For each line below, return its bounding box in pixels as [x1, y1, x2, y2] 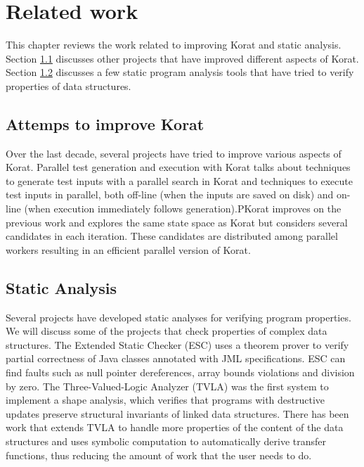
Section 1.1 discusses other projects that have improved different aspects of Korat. [6, 51, 359, 65]
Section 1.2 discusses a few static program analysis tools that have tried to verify [6, 65, 354, 79]
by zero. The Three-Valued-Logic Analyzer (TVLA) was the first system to [6, 378, 329, 393]
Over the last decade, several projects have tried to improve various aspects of [6, 146, 342, 160]
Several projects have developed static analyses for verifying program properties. [6, 309, 351, 324]
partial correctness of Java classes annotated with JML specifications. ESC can [6, 351, 346, 366]
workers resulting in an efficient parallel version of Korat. [6, 242, 251, 257]
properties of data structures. [6, 78, 131, 93]
